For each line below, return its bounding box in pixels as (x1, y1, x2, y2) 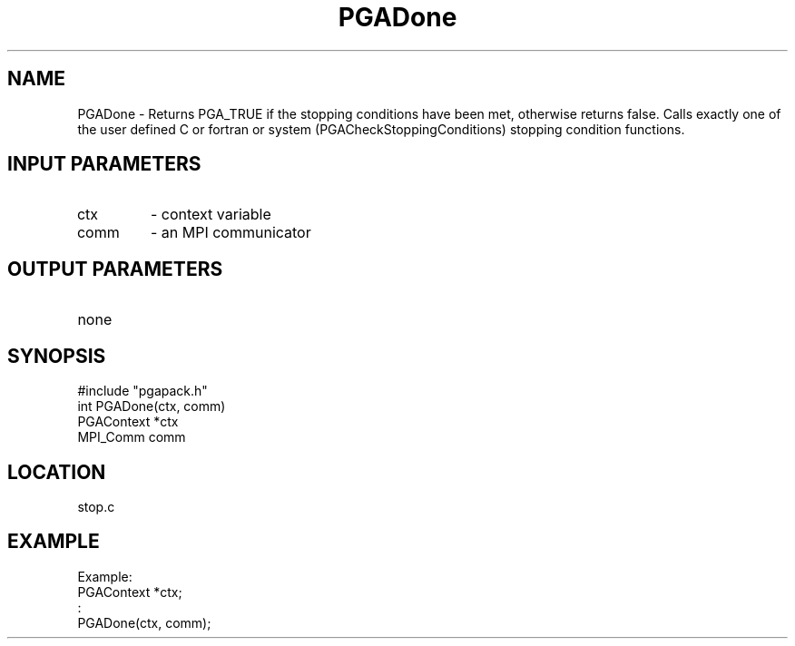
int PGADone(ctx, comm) (77, 398, 226, 415)
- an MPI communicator (150, 223, 311, 242)
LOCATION (7, 460, 106, 484)
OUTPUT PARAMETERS (7, 257, 223, 280)
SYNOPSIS (7, 344, 106, 367)
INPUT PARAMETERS (7, 152, 201, 176)
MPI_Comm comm (77, 429, 186, 445)
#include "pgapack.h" (77, 383, 208, 399)
